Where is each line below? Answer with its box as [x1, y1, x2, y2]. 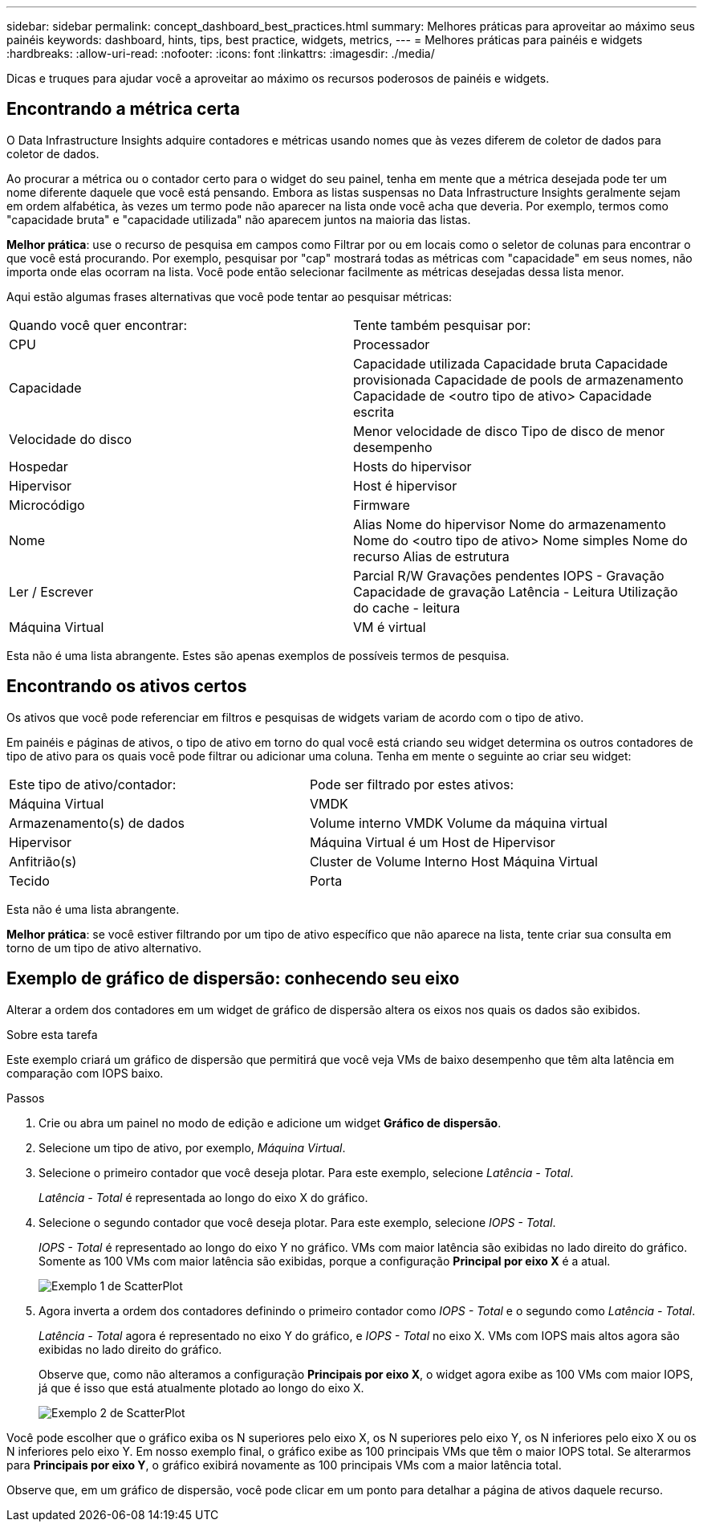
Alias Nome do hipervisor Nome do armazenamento [353, 515, 666, 532]
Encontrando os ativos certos [6, 676, 247, 697]
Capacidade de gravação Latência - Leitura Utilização [353, 583, 678, 600]
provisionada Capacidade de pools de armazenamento [353, 371, 684, 388]
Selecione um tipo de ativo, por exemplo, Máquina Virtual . [39, 1140, 346, 1155]
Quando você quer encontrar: [9, 316, 188, 333]
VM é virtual [353, 618, 426, 635]
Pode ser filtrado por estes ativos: [309, 776, 514, 793]
